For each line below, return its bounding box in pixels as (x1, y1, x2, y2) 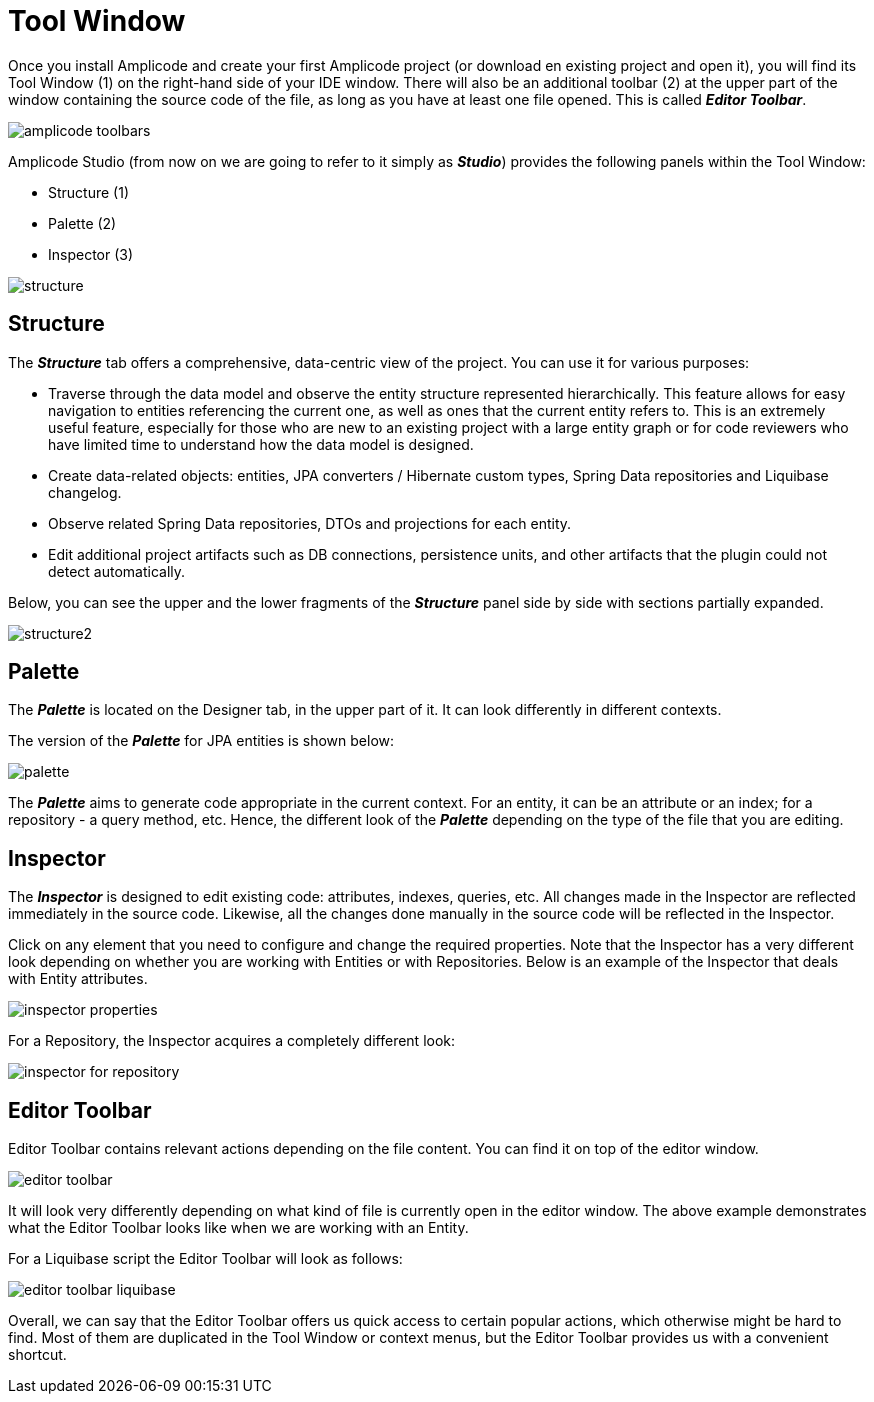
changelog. (48, 483, 122, 501)
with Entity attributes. (8, 970, 148, 988)
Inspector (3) (48, 245, 134, 263)
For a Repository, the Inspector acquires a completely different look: (8, 1032, 456, 1050)
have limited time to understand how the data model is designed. (48, 435, 474, 453)
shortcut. (8, 1346, 67, 1364)
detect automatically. (48, 562, 186, 580)
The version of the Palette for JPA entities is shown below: (8, 732, 395, 750)
